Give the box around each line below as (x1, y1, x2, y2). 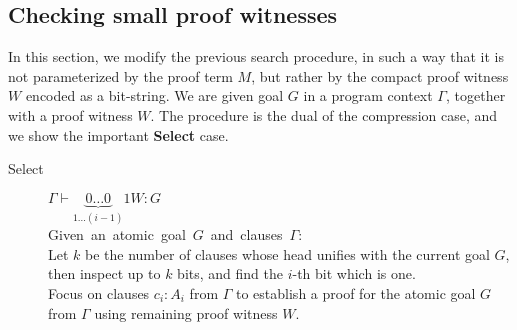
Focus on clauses (48, 282, 150, 303)
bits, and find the (177, 263, 283, 284)
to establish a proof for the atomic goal (236, 282, 476, 303)
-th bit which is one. (292, 263, 416, 284)
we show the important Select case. (8, 124, 229, 145)
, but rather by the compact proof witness (251, 65, 509, 86)
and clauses (210, 224, 283, 245)
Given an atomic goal (48, 224, 186, 245)
